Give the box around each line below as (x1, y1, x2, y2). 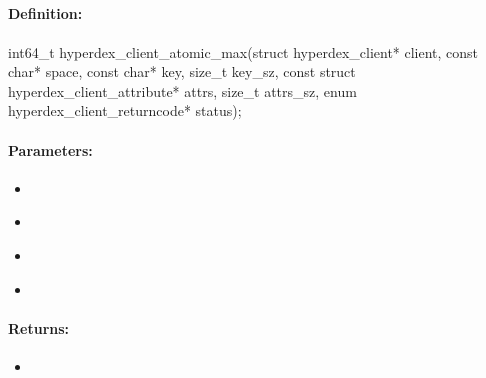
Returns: (8, 317, 70, 338)
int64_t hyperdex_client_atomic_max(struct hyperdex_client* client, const (8, 41, 479, 62)
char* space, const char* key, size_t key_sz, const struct (8, 61, 356, 82)
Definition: (8, 3, 83, 24)
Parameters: (8, 139, 93, 160)
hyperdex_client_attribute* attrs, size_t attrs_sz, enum (8, 80, 357, 101)
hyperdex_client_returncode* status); (8, 100, 242, 121)
